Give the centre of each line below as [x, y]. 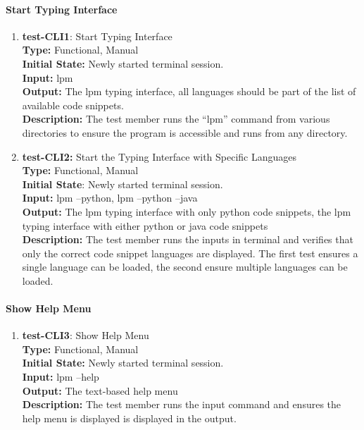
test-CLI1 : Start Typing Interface [97, 36]
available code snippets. [73, 105]
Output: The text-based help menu [100, 390]
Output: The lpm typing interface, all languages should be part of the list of [189, 91]
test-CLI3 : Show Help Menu [86, 335]
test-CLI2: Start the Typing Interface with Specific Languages [159, 156]
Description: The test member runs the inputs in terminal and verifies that [188, 239]
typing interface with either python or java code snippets [145, 225]
